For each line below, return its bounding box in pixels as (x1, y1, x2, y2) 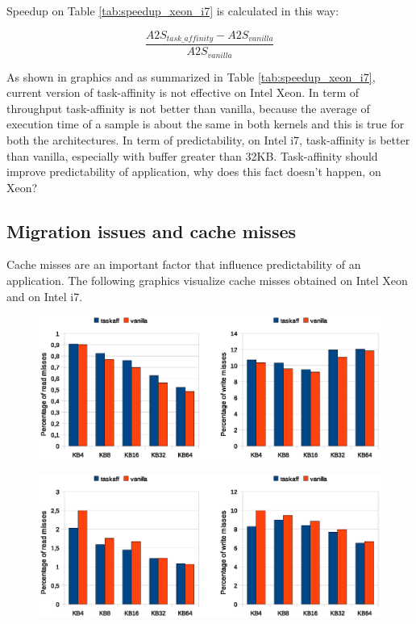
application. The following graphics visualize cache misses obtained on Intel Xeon (6, 272, 408, 289)
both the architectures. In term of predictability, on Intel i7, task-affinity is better (6, 131, 410, 148)
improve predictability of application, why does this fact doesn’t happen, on (6, 163, 381, 180)
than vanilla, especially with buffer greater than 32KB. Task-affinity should (6, 147, 378, 164)
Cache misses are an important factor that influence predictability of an (6, 256, 361, 273)
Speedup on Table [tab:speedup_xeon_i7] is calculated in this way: (6, 2, 339, 19)
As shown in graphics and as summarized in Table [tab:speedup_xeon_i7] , (6, 68, 376, 85)
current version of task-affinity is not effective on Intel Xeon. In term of (6, 84, 360, 101)
